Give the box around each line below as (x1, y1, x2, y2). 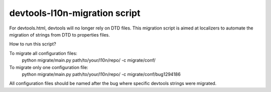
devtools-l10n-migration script (9, 7, 141, 18)
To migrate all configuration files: (9, 50, 78, 56)
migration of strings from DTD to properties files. (9, 31, 110, 37)
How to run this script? (9, 41, 56, 47)
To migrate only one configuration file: (9, 64, 88, 70)
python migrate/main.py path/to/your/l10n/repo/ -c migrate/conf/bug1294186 (22, 71, 181, 77)
